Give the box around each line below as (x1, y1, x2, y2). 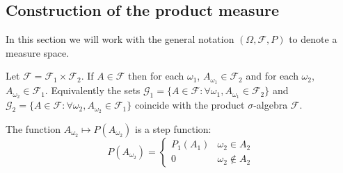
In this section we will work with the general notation (6, 32, 234, 46)
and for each (246, 69, 298, 83)
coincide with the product (134, 98, 245, 112)
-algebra (253, 98, 288, 112)
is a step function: (135, 121, 212, 136)
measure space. (6, 45, 70, 60)
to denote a (289, 32, 337, 46)
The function (6, 121, 61, 136)
